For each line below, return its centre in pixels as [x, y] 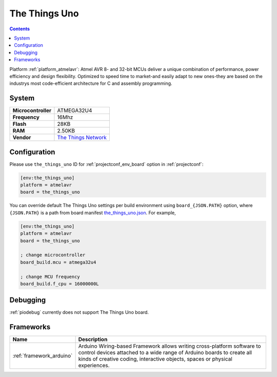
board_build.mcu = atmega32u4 [58, 262]
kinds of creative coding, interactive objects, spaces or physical [155, 359]
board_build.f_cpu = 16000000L [60, 284]
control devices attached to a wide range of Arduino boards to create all [165, 353]
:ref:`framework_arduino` [43, 356]
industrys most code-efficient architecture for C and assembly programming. [91, 83]
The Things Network [82, 138]
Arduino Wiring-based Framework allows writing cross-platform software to [170, 346]
